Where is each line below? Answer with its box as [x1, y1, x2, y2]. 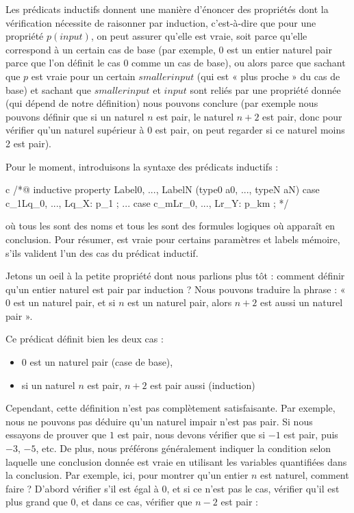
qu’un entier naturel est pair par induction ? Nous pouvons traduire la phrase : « [5, 281, 346, 296]
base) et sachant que [5, 82, 91, 97]
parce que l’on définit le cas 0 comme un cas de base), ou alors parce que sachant [5, 55, 346, 70]
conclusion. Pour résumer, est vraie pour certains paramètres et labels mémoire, [5, 232, 340, 246]
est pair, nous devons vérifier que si [117, 427, 266, 442]
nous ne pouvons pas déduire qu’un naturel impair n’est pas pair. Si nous [5, 414, 313, 428]
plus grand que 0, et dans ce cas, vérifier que [5, 495, 192, 509]
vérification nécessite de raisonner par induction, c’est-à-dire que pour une [5, 15, 316, 29]
